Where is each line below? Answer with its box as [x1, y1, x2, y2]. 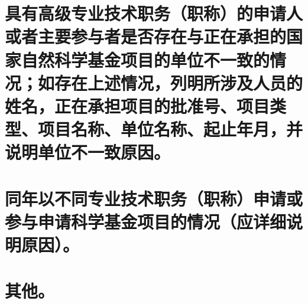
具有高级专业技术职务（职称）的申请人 [5, 1, 303, 25]
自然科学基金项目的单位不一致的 [21, 47, 270, 71]
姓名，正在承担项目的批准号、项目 [5, 93, 270, 117]
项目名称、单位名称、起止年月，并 [38, 117, 303, 141]
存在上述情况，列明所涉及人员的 [54, 70, 303, 94]
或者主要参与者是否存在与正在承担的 [5, 24, 287, 48]
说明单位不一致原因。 [5, 140, 171, 164]
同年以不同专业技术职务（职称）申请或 [5, 186, 303, 210]
